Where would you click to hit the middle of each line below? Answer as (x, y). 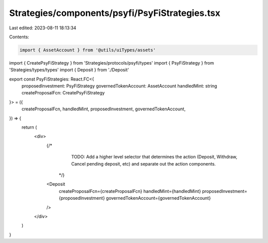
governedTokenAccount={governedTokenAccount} (158, 198)
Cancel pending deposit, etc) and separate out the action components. (143, 163)
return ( (29, 127)
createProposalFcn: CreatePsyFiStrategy (63, 93)
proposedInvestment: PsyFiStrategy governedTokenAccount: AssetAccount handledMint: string (119, 86)
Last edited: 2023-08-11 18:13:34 (43, 28)
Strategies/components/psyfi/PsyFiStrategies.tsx (115, 13)
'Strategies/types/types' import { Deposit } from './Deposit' (69, 70)
